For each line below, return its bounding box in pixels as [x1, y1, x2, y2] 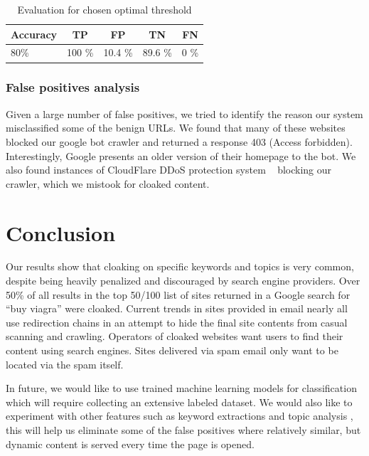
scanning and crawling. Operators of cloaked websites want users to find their [6, 329, 343, 344]
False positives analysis [6, 78, 140, 96]
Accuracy [11, 26, 58, 41]
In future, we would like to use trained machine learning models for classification [6, 381, 357, 396]
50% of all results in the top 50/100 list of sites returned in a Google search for [6, 287, 351, 302]
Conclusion [6, 218, 116, 247]
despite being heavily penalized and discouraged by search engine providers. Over [6, 273, 360, 288]
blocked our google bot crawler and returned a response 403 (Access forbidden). [6, 134, 353, 149]
